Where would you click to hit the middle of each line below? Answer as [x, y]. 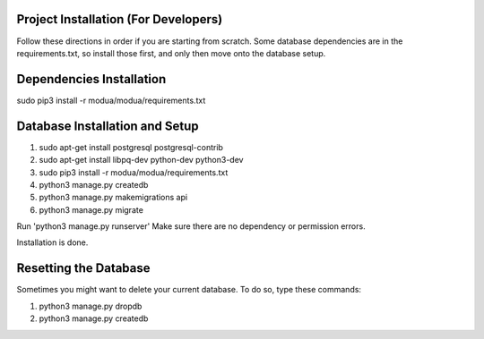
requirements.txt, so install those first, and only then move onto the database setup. [171, 53]
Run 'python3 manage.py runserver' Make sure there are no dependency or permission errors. [191, 226]
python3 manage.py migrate [91, 209]
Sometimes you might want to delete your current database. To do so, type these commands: [189, 290]
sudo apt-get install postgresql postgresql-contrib [131, 147]
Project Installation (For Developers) [120, 19]
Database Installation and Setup [108, 126]
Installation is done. [52, 242]
